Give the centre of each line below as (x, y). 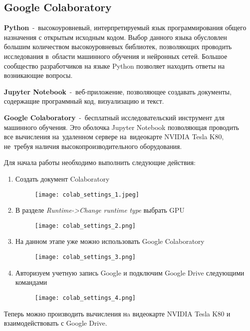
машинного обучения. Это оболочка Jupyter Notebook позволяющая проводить (122, 127)
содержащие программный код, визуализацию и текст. (84, 101)
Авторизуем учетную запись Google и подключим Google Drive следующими (130, 272)
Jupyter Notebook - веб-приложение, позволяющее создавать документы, (118, 91)
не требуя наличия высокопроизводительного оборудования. (93, 146)
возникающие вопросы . (38, 75)
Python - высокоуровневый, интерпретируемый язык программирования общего (125, 28)
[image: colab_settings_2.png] (85, 226)
